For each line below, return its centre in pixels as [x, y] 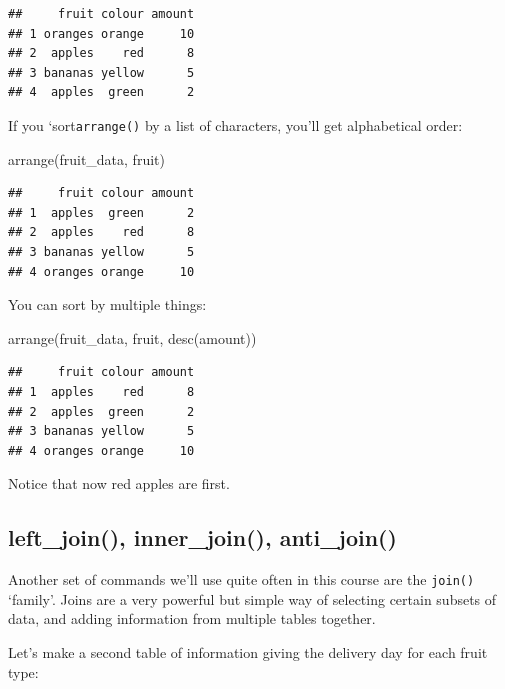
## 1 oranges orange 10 [101, 33]
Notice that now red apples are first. [119, 483]
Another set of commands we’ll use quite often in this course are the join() [241, 579]
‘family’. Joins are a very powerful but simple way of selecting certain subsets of [252, 598]
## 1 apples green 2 [101, 212]
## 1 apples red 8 [101, 391]
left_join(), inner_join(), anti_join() [202, 537]
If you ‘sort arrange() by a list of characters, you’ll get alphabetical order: [235, 124]
